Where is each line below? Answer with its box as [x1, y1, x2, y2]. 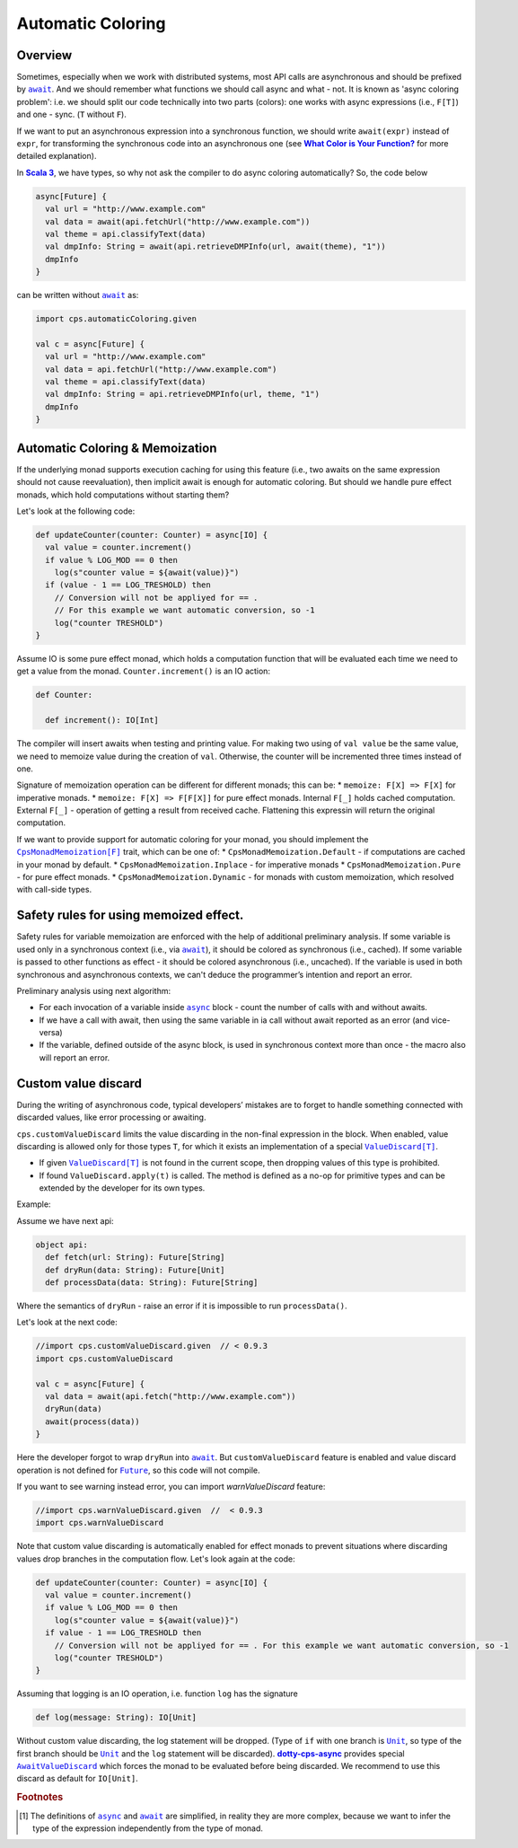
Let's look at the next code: [16, 1316, 119, 1328]
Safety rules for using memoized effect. [16, 908, 244, 923]
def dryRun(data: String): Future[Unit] [45, 1264, 225, 1275]
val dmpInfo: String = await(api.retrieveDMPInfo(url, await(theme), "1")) [45, 242, 386, 251]
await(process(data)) [45, 1416, 141, 1427]
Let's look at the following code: [16, 506, 136, 516]
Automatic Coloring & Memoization [16, 440, 217, 455]
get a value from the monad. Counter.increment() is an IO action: [16, 665, 271, 677]
